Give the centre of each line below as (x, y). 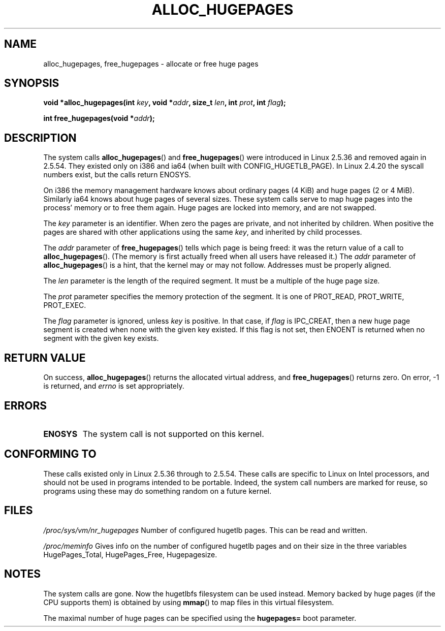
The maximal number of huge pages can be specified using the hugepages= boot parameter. (200, 618)
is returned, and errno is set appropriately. (114, 386)
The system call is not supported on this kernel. (173, 434)
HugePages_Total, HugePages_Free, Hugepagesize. (130, 554)
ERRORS (26, 405)
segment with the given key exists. (101, 338)
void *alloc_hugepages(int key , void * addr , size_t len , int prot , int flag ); (165, 103)
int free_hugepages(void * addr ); (99, 118)
